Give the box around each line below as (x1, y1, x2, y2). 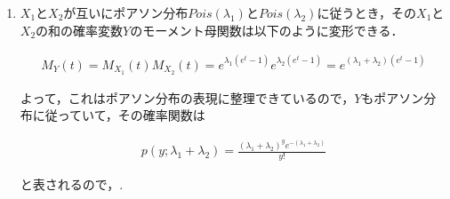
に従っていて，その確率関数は (32, 106, 205, 124)
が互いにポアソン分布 (63, 4, 189, 21)
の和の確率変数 (36, 20, 124, 39)
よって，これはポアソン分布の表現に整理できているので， (20, 88, 355, 107)
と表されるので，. (20, 175, 124, 194)
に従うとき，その (317, 4, 417, 21)
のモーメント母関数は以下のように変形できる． (130, 20, 404, 39)
